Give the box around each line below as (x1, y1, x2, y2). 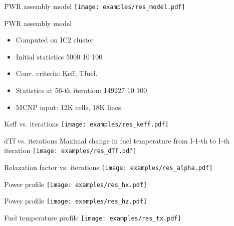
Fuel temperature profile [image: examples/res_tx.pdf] (4, 212, 181, 223)
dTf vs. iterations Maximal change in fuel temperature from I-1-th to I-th (4, 135, 230, 145)
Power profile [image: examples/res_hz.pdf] (4, 195, 147, 206)
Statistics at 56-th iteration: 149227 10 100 (16, 85, 147, 95)
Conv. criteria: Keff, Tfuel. (16, 68, 98, 78)
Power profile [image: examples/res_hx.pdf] (4, 178, 147, 189)
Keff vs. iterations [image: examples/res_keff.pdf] (4, 118, 169, 129)
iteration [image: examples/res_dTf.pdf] (4, 145, 137, 155)
